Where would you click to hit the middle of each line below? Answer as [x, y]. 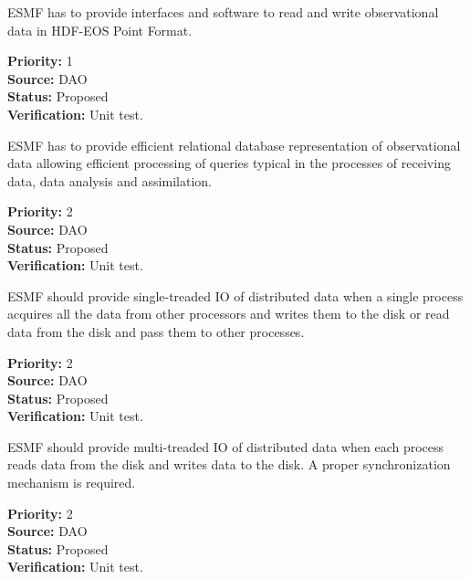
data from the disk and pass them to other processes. [156, 331]
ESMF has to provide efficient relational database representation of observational [234, 145]
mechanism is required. [72, 483]
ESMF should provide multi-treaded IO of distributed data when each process [226, 446]
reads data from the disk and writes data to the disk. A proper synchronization [229, 464]
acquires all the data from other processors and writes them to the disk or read [229, 314]
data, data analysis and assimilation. [110, 180]
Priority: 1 [40, 61]
